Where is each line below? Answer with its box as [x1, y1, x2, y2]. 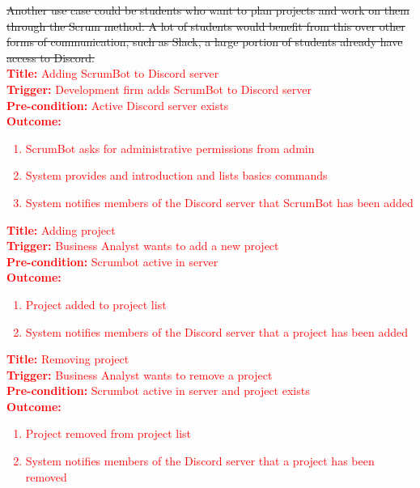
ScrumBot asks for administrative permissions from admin [25, 139, 315, 156]
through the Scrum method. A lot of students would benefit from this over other [6, 17, 405, 34]
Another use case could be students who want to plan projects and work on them [6, 2, 409, 18]
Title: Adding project [6, 221, 116, 238]
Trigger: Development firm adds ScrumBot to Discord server [6, 80, 312, 97]
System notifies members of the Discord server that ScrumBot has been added [25, 193, 414, 210]
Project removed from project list [25, 425, 192, 442]
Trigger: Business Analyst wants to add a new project [6, 237, 279, 254]
